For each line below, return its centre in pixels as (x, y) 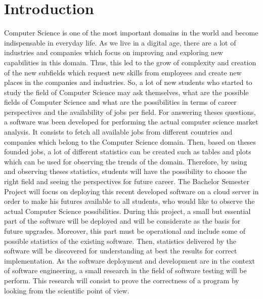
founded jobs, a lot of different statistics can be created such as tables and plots (128, 152)
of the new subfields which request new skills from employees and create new (123, 72)
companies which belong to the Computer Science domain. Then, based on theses (130, 141)
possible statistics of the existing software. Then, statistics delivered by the (120, 241)
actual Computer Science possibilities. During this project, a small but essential (127, 211)
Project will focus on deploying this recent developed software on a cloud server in (131, 191)
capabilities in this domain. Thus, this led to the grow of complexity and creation (130, 62)
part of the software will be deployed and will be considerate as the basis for (122, 221)
